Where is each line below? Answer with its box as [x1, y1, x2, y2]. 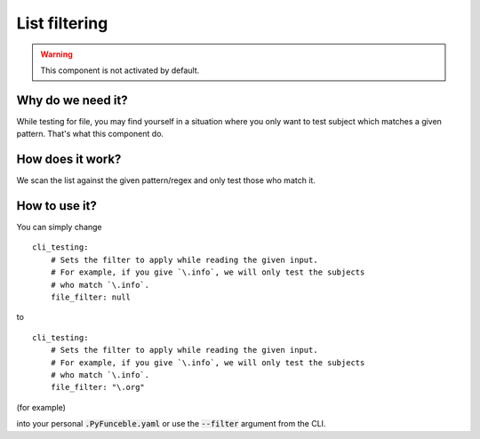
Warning [40, 49, 73, 60]
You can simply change [16, 222, 102, 233]
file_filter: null [50, 292, 132, 302]
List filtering [16, 13, 108, 33]
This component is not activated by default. [40, 65, 200, 76]
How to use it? [16, 198, 97, 213]
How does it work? [16, 152, 122, 167]
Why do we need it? [16, 92, 128, 108]
